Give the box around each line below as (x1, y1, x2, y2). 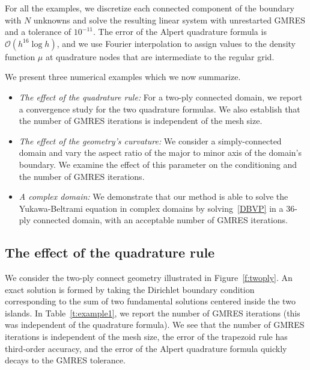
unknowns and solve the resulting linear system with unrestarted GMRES (33, 13, 306, 26)
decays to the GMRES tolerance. (5, 354, 126, 366)
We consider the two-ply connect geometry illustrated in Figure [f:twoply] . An (5, 271, 293, 284)
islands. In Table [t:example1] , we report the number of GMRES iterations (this (5, 306, 300, 319)
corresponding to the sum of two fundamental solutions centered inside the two (5, 295, 296, 307)
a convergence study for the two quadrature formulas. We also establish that (19, 102, 300, 115)
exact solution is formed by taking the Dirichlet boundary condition (5, 283, 255, 295)
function (5, 50, 35, 63)
